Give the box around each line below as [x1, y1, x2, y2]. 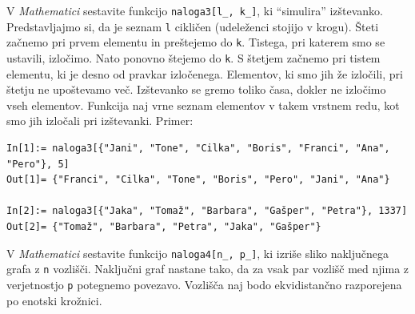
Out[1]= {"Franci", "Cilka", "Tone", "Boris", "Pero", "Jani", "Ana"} [6, 174, 390, 186]
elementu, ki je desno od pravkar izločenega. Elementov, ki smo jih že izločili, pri [6, 65, 403, 82]
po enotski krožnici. [6, 292, 102, 308]
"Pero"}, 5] [6, 158, 70, 170]
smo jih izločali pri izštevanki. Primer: [6, 112, 194, 129]
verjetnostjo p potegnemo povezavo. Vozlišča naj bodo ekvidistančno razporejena [6, 276, 402, 292]
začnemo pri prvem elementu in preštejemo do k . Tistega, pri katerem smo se [6, 34, 385, 50]
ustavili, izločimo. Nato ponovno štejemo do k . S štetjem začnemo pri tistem [6, 49, 381, 66]
